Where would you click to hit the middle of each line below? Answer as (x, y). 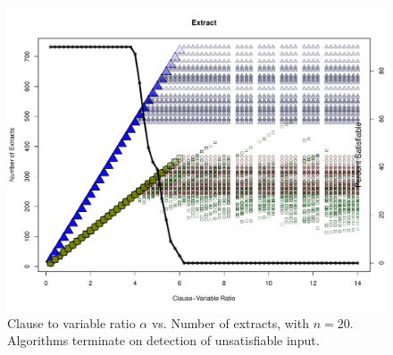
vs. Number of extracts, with (230, 322)
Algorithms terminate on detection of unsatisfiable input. (163, 340)
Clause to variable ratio (71, 322)
